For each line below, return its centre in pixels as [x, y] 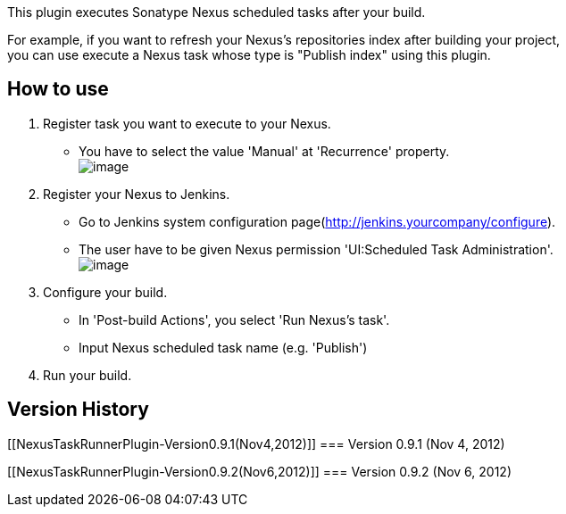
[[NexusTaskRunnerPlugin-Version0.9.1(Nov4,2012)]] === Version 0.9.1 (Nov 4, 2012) [256, 444]
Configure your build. [105, 292]
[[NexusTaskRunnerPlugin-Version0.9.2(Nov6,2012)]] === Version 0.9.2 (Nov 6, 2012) [259, 471]
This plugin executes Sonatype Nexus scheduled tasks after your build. [216, 12]
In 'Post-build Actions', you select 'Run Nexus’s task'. [234, 319]
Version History [78, 410]
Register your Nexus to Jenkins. [137, 194]
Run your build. [87, 375]
